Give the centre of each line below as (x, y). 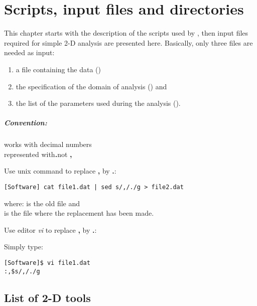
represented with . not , (38, 154)
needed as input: (29, 52)
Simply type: (24, 247)
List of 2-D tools (47, 297)
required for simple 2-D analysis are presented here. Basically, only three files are (128, 42)
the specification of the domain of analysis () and (91, 86)
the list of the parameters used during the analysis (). (98, 103)
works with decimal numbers (48, 144)
